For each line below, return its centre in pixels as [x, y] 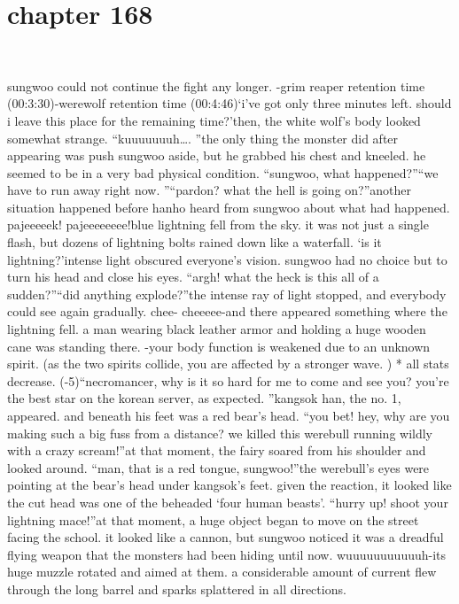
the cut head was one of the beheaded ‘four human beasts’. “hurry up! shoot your [228, 502]
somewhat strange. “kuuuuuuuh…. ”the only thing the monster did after [203, 138]
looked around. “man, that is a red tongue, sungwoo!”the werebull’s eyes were [218, 467]
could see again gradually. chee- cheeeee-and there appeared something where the [227, 311]
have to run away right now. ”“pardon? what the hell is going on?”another [210, 190]
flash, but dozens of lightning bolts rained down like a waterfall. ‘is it [194, 242]
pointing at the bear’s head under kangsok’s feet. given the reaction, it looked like [229, 485]
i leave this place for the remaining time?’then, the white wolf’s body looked [214, 120]
